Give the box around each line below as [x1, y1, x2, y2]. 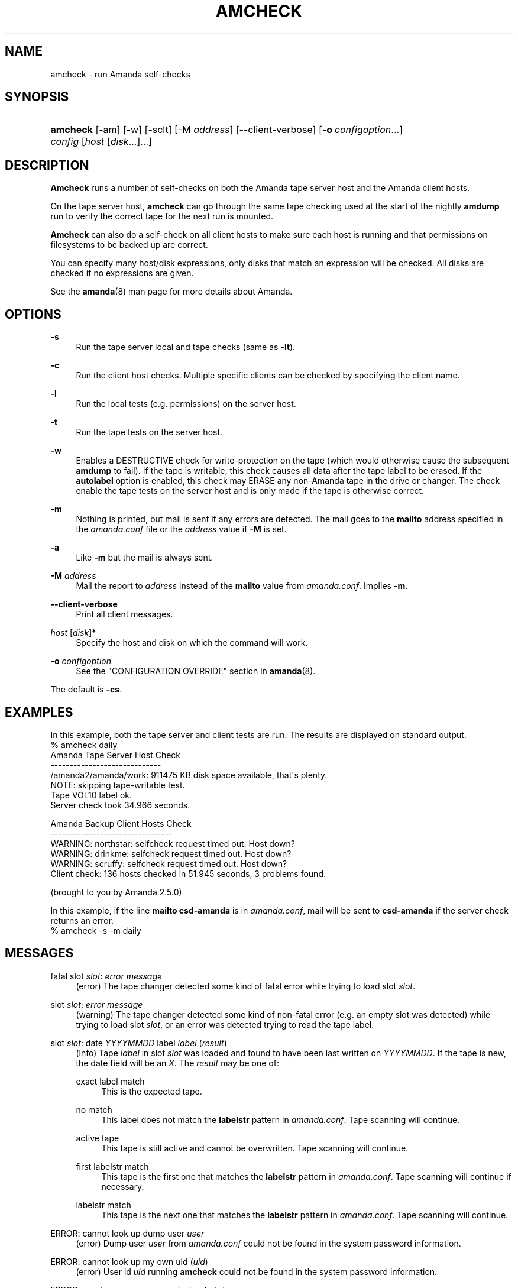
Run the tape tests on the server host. [76, 427, 223, 438]
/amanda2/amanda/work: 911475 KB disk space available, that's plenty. [50, 769, 328, 780]
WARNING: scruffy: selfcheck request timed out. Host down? [50, 858, 287, 869]
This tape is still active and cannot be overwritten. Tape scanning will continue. [101, 1143, 409, 1153]
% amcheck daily [50, 739, 118, 750]
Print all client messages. [76, 609, 173, 620]
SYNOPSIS [5, 89, 69, 105]
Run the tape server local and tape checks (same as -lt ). [76, 342, 296, 352]
